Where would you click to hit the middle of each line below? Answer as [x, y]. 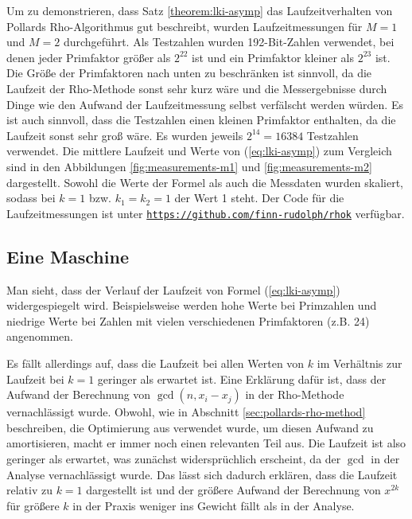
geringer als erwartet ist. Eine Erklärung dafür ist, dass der [242, 379]
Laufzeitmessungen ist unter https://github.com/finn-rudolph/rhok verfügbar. [206, 213]
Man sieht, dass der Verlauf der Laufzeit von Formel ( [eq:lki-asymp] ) [173, 289]
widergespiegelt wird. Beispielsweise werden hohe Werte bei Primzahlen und [192, 305]
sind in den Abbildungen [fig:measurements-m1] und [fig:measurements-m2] [189, 166]
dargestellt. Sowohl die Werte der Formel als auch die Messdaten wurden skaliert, [205, 182]
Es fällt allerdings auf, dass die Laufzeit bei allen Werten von [155, 363]
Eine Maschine [68, 256]
